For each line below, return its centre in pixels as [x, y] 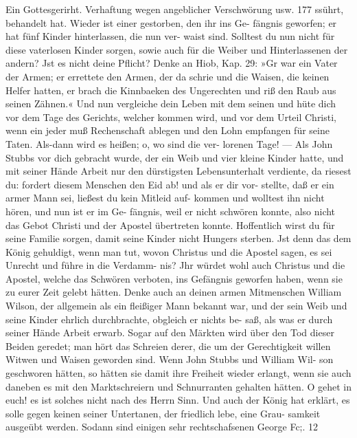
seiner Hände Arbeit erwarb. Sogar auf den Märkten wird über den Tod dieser [170, 332]
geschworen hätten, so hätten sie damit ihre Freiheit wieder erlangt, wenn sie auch [178, 373]
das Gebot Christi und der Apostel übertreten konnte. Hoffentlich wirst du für [170, 225]
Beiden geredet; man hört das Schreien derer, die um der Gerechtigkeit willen [168, 346]
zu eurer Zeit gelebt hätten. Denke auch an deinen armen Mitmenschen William [174, 292]
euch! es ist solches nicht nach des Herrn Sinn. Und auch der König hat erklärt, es [178, 400]
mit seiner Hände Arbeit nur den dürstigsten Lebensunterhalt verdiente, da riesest [178, 171]
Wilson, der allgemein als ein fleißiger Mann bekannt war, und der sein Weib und [176, 306]
